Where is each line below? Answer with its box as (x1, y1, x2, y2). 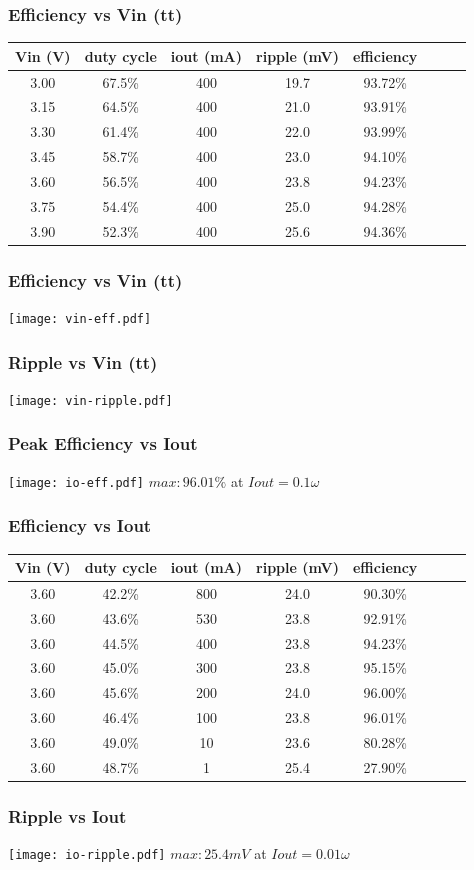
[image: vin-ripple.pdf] (8, 393, 173, 408)
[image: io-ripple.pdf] (8, 848, 166, 863)
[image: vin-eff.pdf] (8, 311, 152, 326)
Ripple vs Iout (8, 803, 127, 828)
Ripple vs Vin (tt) (8, 349, 158, 374)
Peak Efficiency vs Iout (8, 431, 198, 456)
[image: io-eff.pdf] (8, 475, 145, 490)
